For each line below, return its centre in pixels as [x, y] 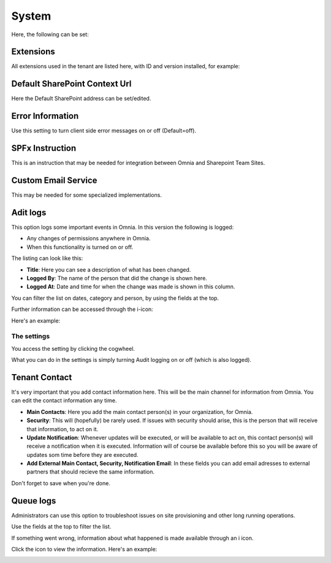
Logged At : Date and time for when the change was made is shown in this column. [131, 287]
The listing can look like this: [47, 258]
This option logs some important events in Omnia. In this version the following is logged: [123, 227]
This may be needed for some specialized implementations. [87, 195]
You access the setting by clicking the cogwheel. [73, 348]
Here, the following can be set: [50, 34]
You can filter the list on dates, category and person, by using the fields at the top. [115, 298]
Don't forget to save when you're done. [61, 483]
